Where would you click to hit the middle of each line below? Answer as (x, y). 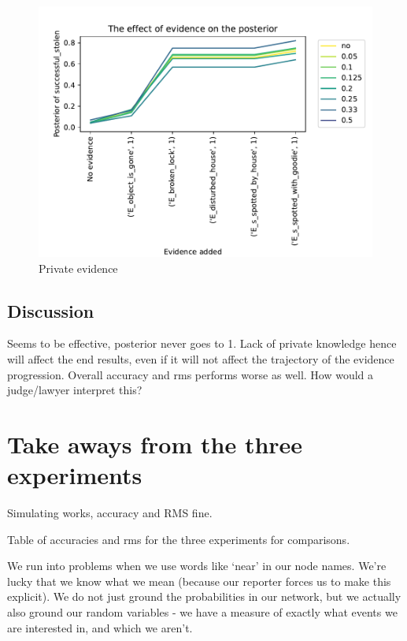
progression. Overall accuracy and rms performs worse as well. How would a (191, 374)
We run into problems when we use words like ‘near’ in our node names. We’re (197, 566)
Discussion (51, 310)
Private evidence (78, 268)
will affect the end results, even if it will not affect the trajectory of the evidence (201, 358)
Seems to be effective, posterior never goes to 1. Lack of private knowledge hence (202, 343)
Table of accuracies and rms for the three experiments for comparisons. (179, 539)
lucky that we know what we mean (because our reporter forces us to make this (199, 581)
